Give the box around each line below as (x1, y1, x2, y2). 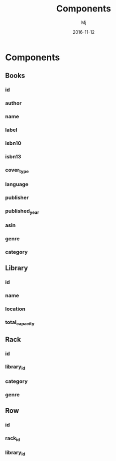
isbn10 (5, 140, 21, 147)
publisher (5, 194, 29, 201)
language (5, 181, 29, 187)
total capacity (5, 319, 35, 327)
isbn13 (5, 153, 21, 160)
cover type (5, 166, 29, 175)
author (5, 100, 22, 107)
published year (5, 207, 39, 215)
